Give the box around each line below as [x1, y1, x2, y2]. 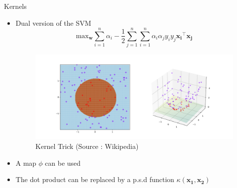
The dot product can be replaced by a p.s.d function [15, 174, 174, 185]
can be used [45, 157, 81, 168]
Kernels [4, 1, 27, 11]
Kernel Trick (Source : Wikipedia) [35, 141, 139, 151]
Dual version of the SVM [15, 17, 91, 28]
